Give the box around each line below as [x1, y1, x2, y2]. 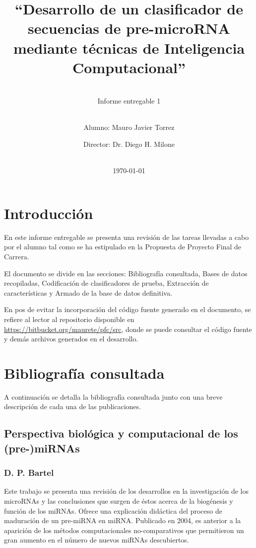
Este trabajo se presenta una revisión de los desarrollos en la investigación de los [4, 486, 249, 496]
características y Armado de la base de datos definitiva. [4, 287, 173, 298]
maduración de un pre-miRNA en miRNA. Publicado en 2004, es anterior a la [4, 515, 241, 526]
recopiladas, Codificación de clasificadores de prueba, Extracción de [4, 278, 209, 288]
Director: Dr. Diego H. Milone [83, 139, 175, 149]
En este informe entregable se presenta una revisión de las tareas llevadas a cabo [4, 231, 249, 242]
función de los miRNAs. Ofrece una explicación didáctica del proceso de [4, 505, 222, 516]
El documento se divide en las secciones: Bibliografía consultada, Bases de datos [4, 268, 248, 278]
